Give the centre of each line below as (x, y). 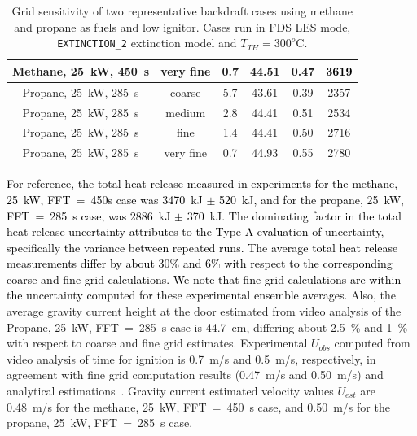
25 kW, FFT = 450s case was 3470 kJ (105, 199)
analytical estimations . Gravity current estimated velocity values (170, 391)
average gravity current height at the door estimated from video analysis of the (204, 311)
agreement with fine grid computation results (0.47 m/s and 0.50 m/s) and (195, 375)
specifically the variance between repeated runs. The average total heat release (202, 247)
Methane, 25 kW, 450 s (81, 70)
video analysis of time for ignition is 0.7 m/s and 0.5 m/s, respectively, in (191, 358)
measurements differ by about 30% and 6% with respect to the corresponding (200, 263)
